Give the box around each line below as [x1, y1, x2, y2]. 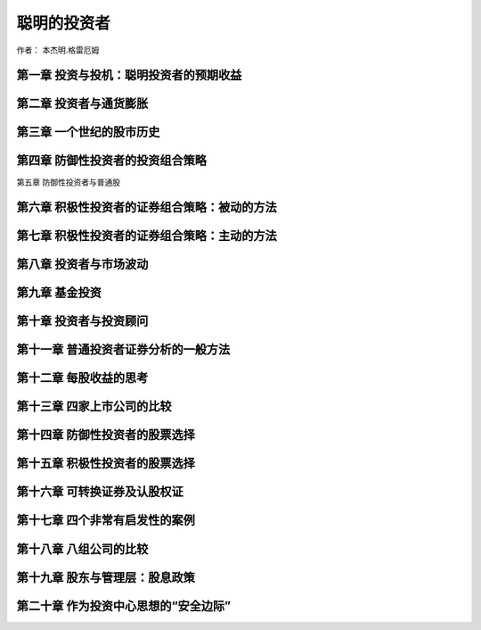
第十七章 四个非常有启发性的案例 [16, 513, 195, 528]
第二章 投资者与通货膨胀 [16, 96, 149, 112]
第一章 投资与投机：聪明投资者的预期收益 [16, 68, 242, 83]
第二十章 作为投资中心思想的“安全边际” [16, 598, 232, 613]
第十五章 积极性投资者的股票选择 [16, 456, 195, 471]
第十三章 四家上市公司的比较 [16, 399, 172, 414]
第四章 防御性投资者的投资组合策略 [16, 153, 207, 169]
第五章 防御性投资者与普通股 [16, 177, 120, 187]
